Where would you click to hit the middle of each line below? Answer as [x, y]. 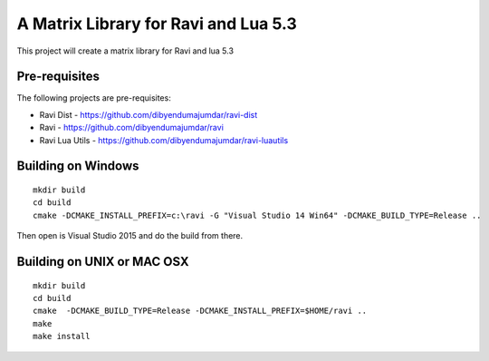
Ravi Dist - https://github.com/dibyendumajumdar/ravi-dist [149, 114]
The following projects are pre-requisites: [94, 98]
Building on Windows [78, 166]
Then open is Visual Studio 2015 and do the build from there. [130, 236]
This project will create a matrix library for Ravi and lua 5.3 [125, 51]
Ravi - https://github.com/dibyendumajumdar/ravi [131, 128]
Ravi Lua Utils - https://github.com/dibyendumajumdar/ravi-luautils [164, 140]
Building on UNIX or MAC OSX [103, 262]
